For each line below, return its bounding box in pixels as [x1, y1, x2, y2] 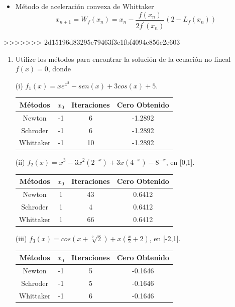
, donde [48, 63, 71, 74]
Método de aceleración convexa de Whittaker [15, 1, 154, 11]
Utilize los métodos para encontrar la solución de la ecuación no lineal [15, 53, 231, 64]
